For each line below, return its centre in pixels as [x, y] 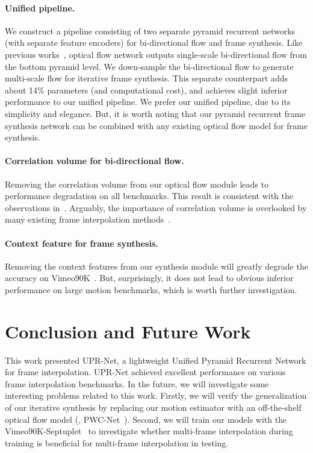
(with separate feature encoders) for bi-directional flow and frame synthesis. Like [154, 43]
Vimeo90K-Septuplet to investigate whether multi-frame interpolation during [149, 431]
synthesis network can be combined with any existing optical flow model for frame [156, 125]
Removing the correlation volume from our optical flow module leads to [137, 184]
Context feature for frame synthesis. [82, 243]
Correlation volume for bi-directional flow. [95, 161]
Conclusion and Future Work [128, 331]
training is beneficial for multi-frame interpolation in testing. [117, 442]
